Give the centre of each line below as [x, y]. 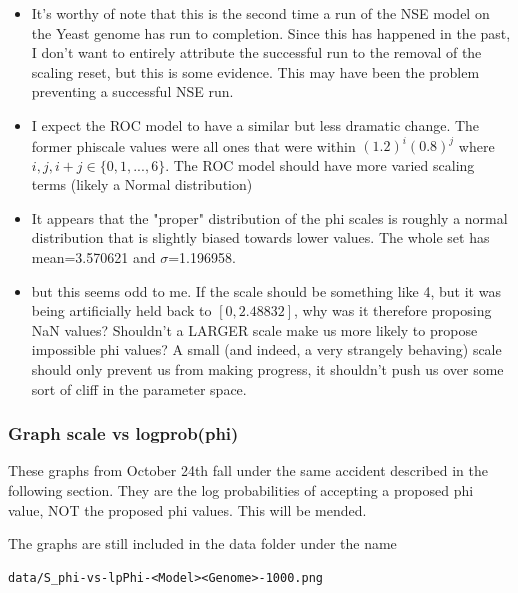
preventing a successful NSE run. [132, 91]
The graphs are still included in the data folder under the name [202, 543]
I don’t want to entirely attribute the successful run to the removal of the [256, 52]
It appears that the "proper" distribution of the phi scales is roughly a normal [269, 217]
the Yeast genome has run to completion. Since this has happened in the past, [271, 32]
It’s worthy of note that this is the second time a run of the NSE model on [260, 13]
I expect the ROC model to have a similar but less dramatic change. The [255, 124]
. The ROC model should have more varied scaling [320, 164]
